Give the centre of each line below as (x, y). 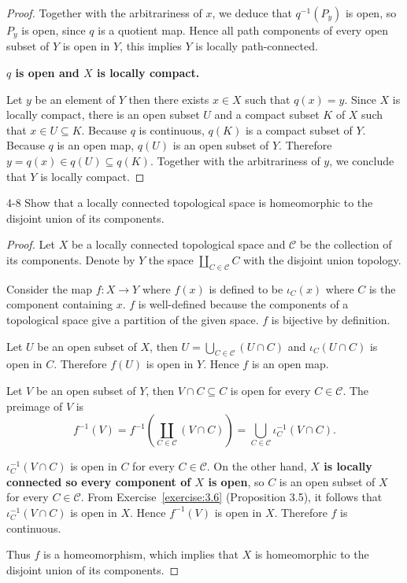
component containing (59, 304)
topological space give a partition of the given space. (133, 319)
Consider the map (50, 288)
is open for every (270, 390)
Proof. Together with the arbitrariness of (104, 13)
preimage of (35, 406)
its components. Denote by (71, 259)
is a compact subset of (299, 129)
